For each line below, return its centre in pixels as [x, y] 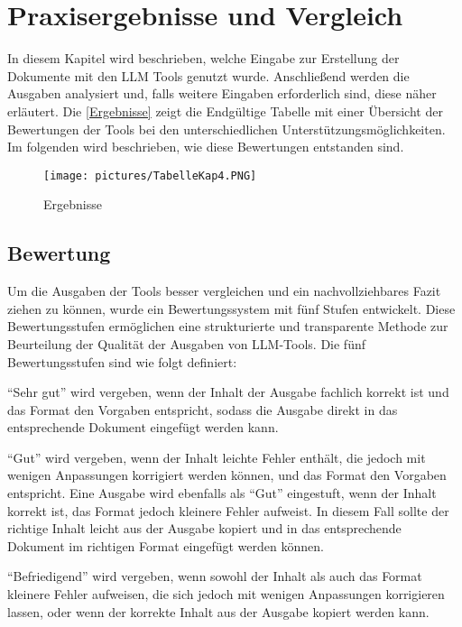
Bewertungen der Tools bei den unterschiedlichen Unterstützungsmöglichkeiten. [226, 129]
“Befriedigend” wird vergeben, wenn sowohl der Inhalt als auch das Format [215, 576]
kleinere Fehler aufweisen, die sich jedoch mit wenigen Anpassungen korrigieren [226, 594]
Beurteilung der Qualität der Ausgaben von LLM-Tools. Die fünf [186, 343]
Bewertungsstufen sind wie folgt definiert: [122, 361]
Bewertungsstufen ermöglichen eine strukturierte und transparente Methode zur [228, 326]
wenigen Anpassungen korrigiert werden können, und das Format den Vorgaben [227, 475]
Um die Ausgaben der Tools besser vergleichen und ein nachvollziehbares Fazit [224, 291]
